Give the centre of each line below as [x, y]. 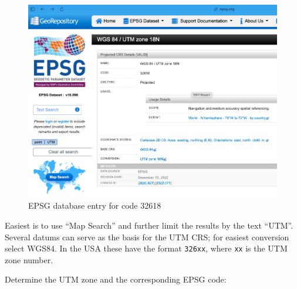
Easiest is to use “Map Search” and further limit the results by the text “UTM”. [149, 225]
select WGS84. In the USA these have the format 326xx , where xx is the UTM [146, 248]
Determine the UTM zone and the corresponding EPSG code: [116, 279]
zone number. [29, 259]
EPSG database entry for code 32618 [95, 205]
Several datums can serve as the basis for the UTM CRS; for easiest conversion [147, 237]
